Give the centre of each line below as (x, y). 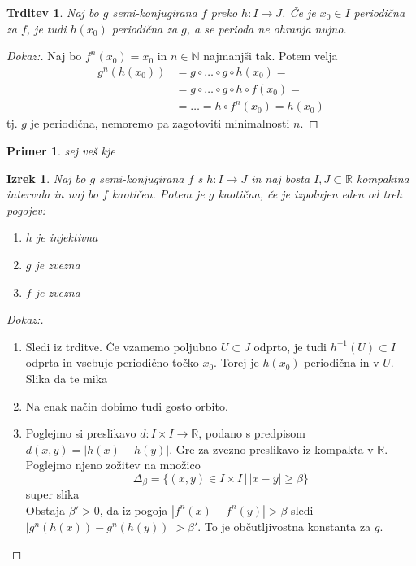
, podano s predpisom (252, 433)
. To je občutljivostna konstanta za (284, 526)
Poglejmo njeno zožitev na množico (113, 465)
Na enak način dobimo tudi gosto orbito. (127, 405)
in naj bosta (281, 178)
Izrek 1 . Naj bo (46, 178)
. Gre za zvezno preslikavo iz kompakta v (271, 448)
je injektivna (67, 237)
